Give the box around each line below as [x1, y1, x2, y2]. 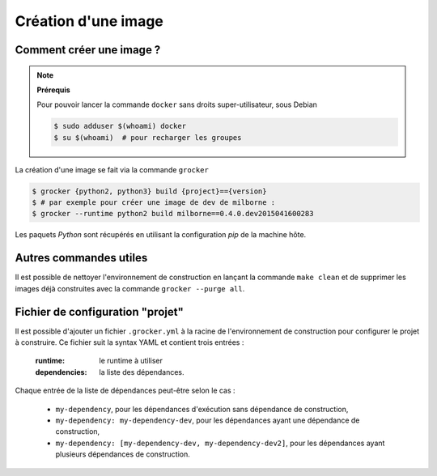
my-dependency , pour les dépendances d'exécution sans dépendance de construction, [55, 404, 349, 414]
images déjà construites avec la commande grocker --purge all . [15, 283, 245, 293]
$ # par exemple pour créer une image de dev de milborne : [32, 198, 276, 207]
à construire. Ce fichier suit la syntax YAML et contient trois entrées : [15, 338, 244, 347]
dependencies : [35, 367, 87, 376]
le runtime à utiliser [99, 356, 163, 366]
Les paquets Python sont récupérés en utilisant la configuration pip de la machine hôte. [15, 230, 307, 240]
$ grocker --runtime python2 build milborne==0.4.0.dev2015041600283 [32, 209, 314, 219]
